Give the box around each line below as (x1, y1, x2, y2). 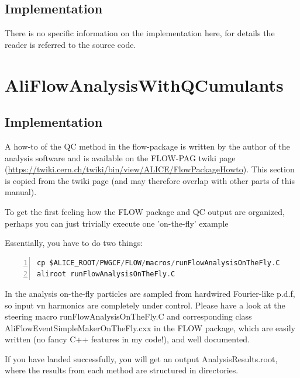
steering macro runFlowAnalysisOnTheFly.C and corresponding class (5, 310, 252, 322)
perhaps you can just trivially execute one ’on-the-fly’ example (5, 217, 229, 229)
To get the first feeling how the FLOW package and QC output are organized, (5, 205, 285, 217)
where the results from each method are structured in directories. (5, 364, 239, 376)
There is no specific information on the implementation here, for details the (5, 27, 275, 39)
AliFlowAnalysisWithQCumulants (5, 72, 284, 96)
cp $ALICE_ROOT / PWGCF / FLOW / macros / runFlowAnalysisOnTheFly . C (37, 258, 280, 267)
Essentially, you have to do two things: (5, 237, 143, 249)
